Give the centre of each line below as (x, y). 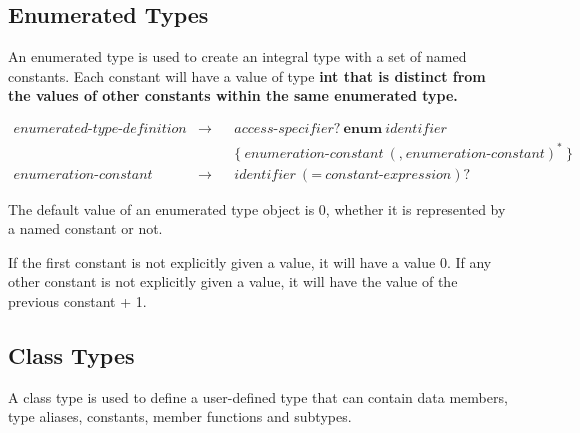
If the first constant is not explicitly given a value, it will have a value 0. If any (250, 261)
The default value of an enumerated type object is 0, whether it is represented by (257, 208)
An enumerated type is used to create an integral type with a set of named (237, 56)
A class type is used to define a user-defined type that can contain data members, (258, 396)
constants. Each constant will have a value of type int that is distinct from (247, 75)
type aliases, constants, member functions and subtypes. (180, 416)
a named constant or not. (85, 228)
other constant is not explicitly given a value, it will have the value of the (233, 281)
